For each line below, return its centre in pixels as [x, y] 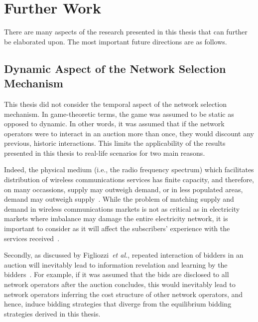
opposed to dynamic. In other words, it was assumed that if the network [114, 124]
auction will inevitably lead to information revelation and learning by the [116, 264]
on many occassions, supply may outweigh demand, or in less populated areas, [124, 189]
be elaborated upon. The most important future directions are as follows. [116, 41]
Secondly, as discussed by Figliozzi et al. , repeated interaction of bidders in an [124, 255]
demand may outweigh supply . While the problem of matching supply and [119, 199]
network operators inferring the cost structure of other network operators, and [124, 294]
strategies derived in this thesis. [52, 313]
